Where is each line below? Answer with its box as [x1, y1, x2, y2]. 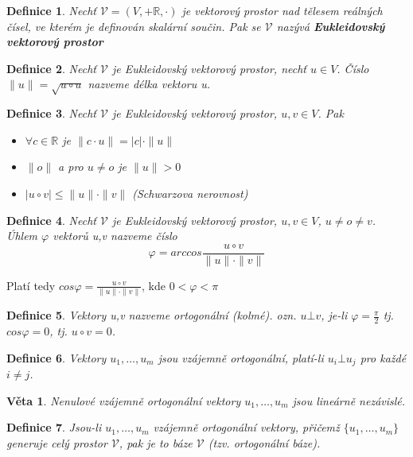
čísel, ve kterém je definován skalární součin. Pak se [6, 17, 261, 34]
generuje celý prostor [6, 434, 107, 451]
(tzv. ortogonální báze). [208, 434, 321, 451]
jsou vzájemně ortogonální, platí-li [158, 349, 324, 366]
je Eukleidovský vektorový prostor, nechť [111, 60, 307, 76]
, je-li [321, 307, 348, 323]
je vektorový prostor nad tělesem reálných [181, 2, 383, 18]
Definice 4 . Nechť [6, 211, 96, 228]
